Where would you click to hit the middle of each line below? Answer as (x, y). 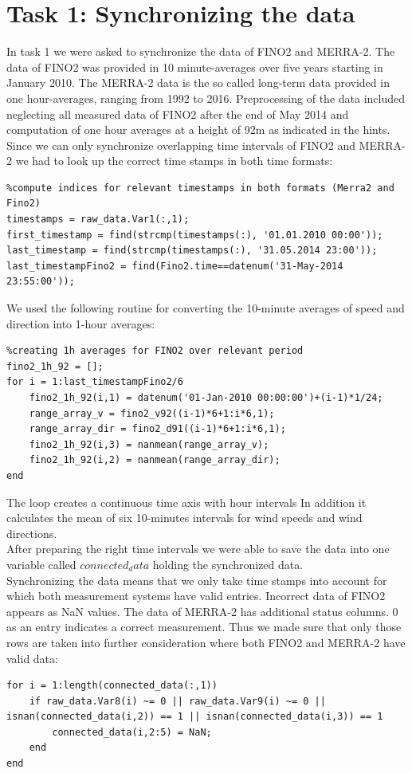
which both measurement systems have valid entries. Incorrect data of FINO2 (196, 596)
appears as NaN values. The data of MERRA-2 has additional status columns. (198, 611)
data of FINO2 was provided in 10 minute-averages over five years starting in (195, 67)
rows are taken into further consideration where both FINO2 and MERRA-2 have (206, 642)
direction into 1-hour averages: (81, 323)
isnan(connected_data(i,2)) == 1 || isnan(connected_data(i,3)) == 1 (195, 717)
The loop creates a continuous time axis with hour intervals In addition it (186, 502)
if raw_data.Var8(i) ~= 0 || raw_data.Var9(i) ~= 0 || (177, 701)
